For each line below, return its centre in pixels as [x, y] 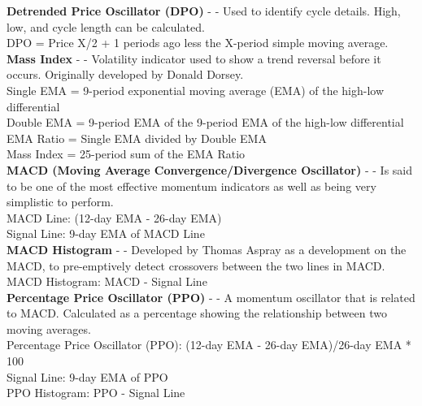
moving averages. [49, 328]
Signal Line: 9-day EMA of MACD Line [106, 233]
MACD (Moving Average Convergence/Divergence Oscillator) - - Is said [210, 169]
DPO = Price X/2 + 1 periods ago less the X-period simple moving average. [198, 43]
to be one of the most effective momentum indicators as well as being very [191, 186]
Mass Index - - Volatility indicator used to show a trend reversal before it [194, 58]
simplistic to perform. [60, 202]
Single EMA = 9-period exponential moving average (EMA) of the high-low [196, 90]
